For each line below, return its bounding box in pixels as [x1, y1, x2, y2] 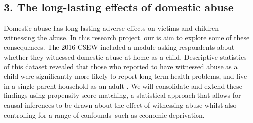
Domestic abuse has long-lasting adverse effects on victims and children [4, 23, 219, 33]
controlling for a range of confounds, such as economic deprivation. [4, 109, 205, 120]
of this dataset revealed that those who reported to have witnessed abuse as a [4, 61, 238, 71]
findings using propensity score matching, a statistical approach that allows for [4, 90, 241, 100]
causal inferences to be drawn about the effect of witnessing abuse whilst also [4, 99, 237, 110]
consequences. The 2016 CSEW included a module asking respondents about [4, 42, 235, 52]
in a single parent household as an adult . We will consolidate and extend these [4, 80, 243, 91]
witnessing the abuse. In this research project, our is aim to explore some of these [4, 32, 250, 42]
